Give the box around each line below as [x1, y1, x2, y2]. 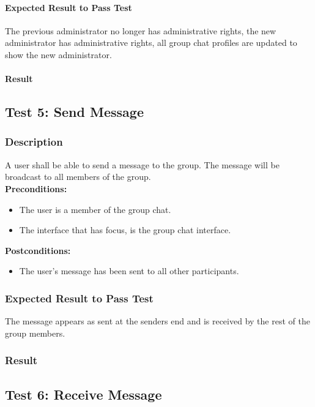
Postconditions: [5, 244, 71, 256]
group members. [5, 326, 65, 339]
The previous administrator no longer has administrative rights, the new [5, 24, 276, 37]
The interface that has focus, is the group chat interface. [19, 223, 231, 236]
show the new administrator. [5, 48, 112, 61]
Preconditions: [5, 182, 67, 195]
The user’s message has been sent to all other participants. [19, 264, 239, 277]
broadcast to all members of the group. [5, 170, 151, 183]
